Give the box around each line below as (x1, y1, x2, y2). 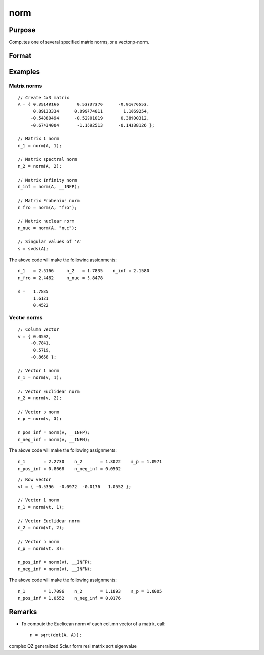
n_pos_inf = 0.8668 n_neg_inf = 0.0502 (18, 466, 121, 471)
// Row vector (18, 477, 51, 483)
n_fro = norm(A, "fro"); (18, 205, 77, 210)
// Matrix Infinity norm (18, 177, 77, 183)
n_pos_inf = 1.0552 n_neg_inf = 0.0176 (18, 595, 121, 601)
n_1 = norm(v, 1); (18, 375, 62, 380)
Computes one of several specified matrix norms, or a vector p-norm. (9, 39, 149, 45)
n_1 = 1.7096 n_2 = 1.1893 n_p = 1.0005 (18, 589, 162, 594)
